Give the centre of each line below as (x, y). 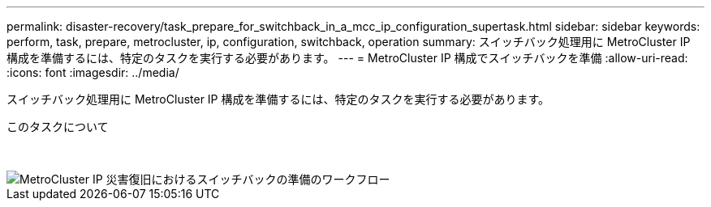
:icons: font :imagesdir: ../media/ (93, 72)
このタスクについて (58, 127)
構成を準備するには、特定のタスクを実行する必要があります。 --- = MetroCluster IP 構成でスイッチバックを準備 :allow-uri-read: (347, 58)
